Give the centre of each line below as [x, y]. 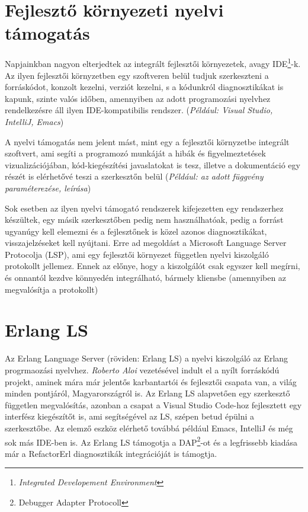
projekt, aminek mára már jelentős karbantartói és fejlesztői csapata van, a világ [151, 381]
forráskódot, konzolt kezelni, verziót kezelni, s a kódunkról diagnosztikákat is [144, 87]
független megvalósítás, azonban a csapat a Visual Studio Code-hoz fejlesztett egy [153, 404]
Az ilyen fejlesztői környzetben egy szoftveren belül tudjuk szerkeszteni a [137, 75]
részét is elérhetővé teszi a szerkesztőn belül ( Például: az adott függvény [134, 176]
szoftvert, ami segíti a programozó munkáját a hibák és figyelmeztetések [135, 153]
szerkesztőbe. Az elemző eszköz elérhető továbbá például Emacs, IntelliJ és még [149, 428]
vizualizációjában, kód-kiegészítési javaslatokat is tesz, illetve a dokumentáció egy [153, 164]
